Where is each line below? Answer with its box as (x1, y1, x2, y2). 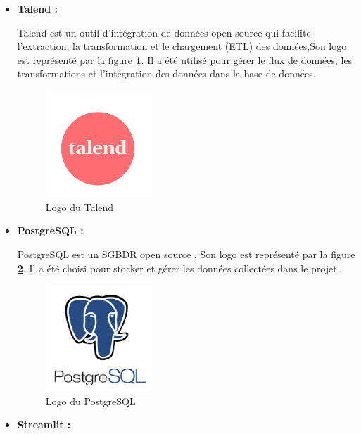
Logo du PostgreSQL (45, 393, 136, 408)
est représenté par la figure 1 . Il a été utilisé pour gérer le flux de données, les (17, 52, 353, 67)
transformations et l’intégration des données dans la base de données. (17, 66, 316, 81)
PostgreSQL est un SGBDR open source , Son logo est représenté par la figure (17, 246, 355, 261)
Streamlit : (17, 417, 71, 432)
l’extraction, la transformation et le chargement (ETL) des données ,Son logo (17, 39, 347, 53)
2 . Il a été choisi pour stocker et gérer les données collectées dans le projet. (17, 260, 340, 275)
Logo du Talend (45, 199, 114, 214)
